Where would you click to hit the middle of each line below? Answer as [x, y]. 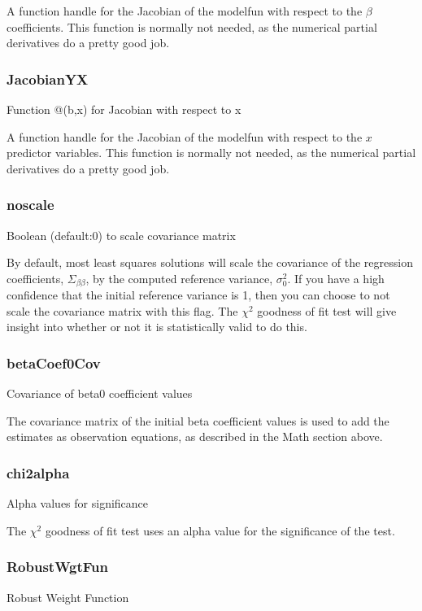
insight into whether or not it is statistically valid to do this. [157, 327]
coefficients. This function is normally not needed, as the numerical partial [192, 26]
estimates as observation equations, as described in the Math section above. [195, 436]
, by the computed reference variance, [179, 278]
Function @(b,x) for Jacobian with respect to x [124, 109]
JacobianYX [48, 79]
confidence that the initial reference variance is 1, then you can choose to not [198, 295]
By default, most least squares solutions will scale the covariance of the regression [210, 262]
